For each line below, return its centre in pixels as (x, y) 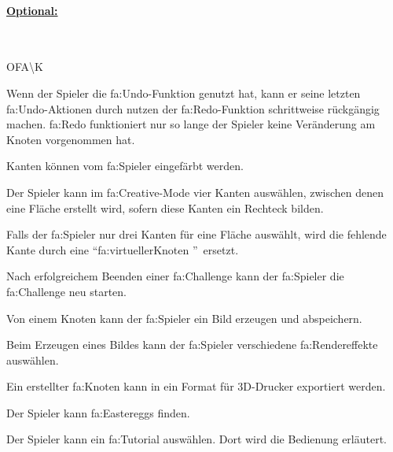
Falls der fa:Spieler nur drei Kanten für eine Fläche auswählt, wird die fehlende (196, 234)
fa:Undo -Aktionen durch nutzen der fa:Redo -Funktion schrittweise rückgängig (193, 108)
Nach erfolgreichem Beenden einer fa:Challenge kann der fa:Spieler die (175, 276)
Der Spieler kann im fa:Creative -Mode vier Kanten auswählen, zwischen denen (195, 192)
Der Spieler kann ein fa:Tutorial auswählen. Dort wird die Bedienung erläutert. (196, 439)
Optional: (32, 10)
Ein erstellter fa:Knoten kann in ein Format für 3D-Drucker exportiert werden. (196, 386)
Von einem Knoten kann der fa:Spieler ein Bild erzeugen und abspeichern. (184, 318)
